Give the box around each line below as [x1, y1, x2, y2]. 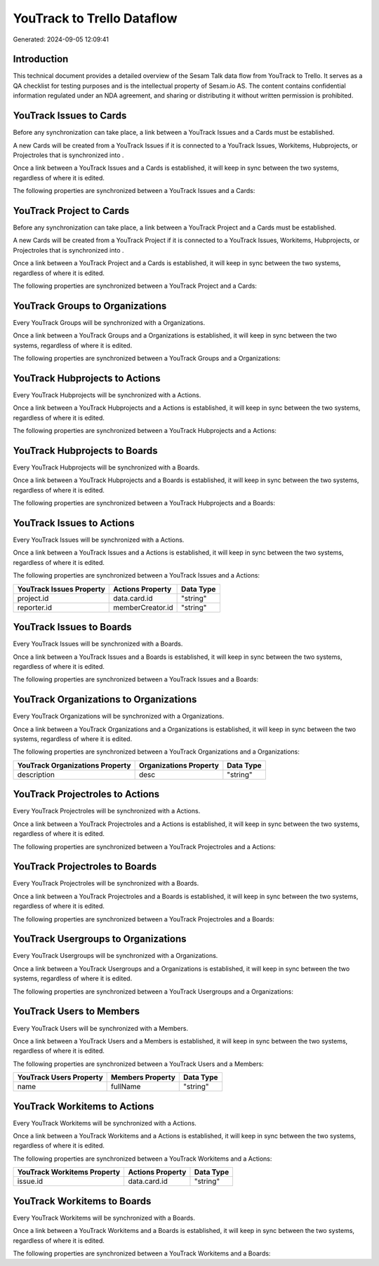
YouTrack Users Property [17, 1072, 103, 1082]
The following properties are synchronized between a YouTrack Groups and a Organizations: [13, 354, 281, 363]
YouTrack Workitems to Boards [13, 1195, 152, 1207]
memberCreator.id [113, 602, 173, 612]
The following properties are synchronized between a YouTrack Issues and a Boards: [13, 675, 259, 684]
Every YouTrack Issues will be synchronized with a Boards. [13, 639, 183, 648]
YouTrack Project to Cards [13, 204, 130, 217]
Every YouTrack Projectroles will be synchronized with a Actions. [13, 807, 201, 815]
